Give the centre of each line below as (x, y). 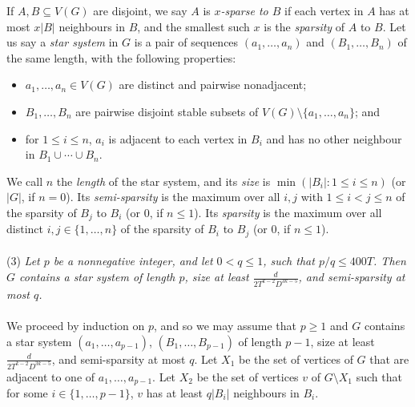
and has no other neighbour (334, 138)
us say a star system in (62, 42)
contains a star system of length (97, 277)
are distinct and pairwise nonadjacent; (213, 85)
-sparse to (244, 10)
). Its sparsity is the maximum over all (288, 212)
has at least (174, 393)
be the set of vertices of (296, 359)
